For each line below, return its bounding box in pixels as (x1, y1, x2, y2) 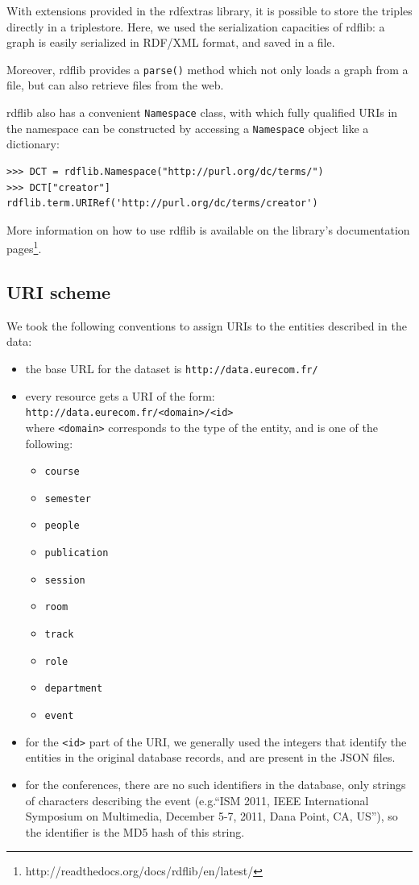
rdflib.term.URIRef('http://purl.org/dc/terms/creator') (6, 197, 318, 210)
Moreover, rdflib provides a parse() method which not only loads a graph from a (6, 60, 409, 77)
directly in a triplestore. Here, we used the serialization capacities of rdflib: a (6, 18, 385, 35)
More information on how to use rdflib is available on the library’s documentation (6, 221, 410, 238)
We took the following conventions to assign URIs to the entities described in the (6, 317, 407, 334)
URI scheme (6, 279, 111, 304)
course (44, 466, 80, 478)
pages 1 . (6, 238, 42, 256)
